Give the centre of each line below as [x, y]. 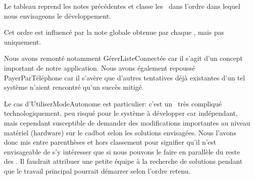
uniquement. [23, 41]
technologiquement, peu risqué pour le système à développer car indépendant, [121, 113]
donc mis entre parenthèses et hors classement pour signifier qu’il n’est [110, 142]
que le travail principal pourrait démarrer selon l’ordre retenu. [97, 170]
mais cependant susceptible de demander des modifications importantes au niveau [127, 122]
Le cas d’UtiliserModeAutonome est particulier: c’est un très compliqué [113, 103]
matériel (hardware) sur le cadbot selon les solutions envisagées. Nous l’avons [120, 132]
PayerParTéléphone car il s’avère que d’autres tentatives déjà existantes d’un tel [125, 77]
